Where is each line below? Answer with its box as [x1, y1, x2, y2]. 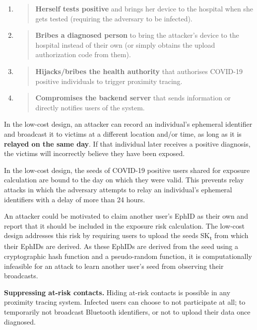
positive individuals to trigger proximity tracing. [35, 76, 183, 86]
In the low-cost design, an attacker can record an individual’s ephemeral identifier [4, 119, 253, 129]
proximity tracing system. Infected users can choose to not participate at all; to [4, 297, 246, 307]
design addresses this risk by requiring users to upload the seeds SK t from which [4, 230, 249, 242]
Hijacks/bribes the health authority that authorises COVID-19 [35, 66, 243, 76]
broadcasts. [4, 270, 38, 281]
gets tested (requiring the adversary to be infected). [35, 13, 193, 23]
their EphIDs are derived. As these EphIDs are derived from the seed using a [4, 241, 239, 251]
